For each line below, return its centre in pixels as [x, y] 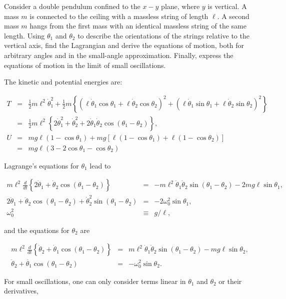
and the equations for [37, 230]
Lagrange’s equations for [41, 165]
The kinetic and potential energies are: [63, 82]
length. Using [24, 35]
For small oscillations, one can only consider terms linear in [95, 281]
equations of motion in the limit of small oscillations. [85, 65]
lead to [100, 165]
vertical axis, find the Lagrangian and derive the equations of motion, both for [124, 45]
